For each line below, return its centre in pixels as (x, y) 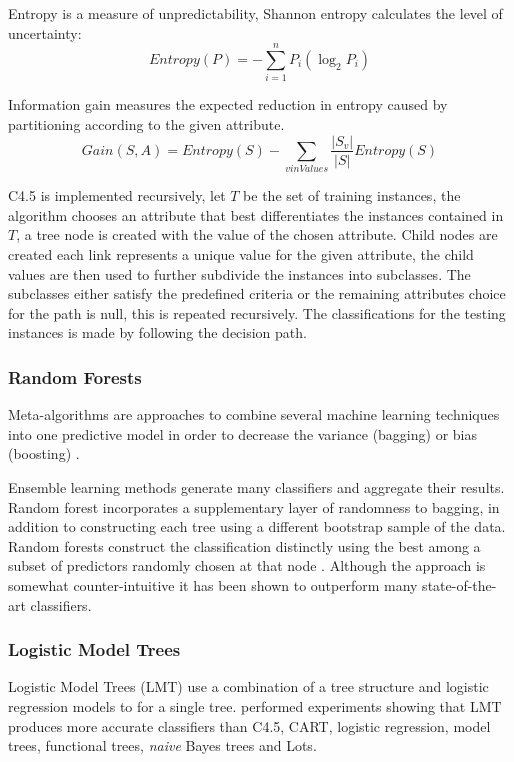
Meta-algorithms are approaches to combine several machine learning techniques (254, 414)
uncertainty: (45, 32)
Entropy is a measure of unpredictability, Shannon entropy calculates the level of (255, 13)
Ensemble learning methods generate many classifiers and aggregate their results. (256, 487)
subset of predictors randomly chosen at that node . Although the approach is (247, 565)
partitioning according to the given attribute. (146, 123)
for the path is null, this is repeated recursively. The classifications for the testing (257, 312)
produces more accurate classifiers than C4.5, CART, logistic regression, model (249, 725)
